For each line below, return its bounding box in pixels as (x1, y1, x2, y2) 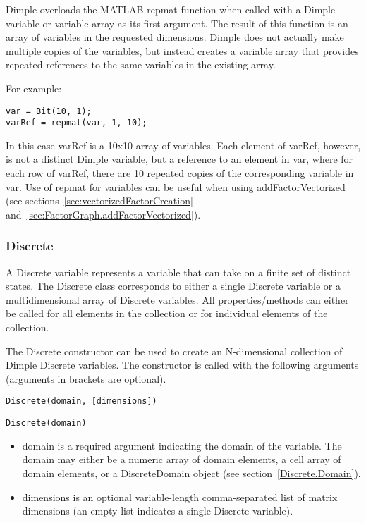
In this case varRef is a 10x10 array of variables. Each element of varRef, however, (6, 137, 361, 152)
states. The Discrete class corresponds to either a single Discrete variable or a (6, 278, 341, 293)
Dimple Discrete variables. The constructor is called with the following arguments (6, 357, 359, 372)
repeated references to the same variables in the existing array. (6, 57, 276, 72)
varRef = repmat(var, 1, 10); (6, 118, 147, 128)
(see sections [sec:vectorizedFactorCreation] (6, 193, 193, 208)
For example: (6, 80, 62, 95)
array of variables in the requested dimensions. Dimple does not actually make (6, 30, 344, 44)
